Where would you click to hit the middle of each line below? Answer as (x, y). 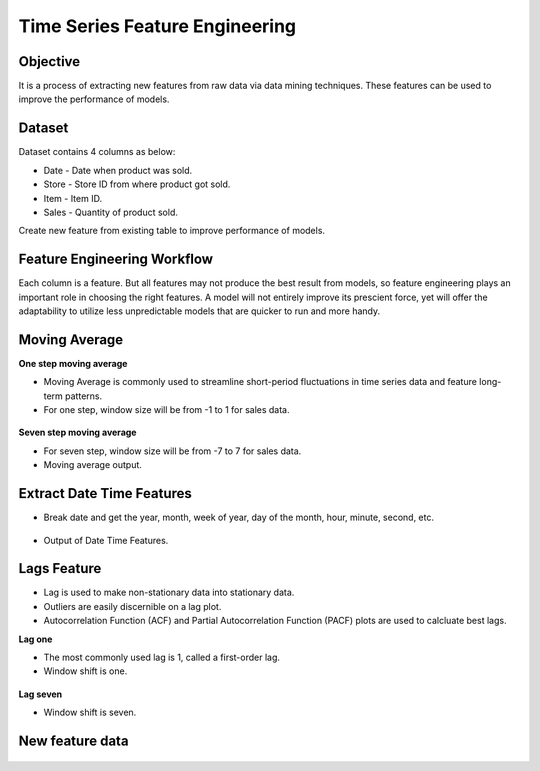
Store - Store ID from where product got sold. (137, 184)
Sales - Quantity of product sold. (111, 212)
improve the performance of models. (94, 99)
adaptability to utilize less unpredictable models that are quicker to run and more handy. (199, 311)
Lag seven (40, 694)
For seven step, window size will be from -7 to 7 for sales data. (172, 451)
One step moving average (73, 363)
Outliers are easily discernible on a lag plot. (132, 606)
